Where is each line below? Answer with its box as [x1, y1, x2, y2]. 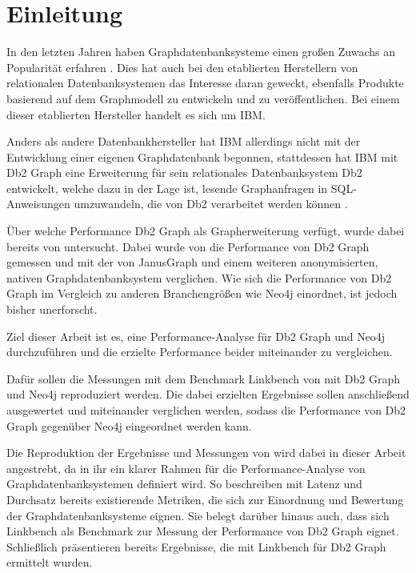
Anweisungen [6, 195, 70, 212]
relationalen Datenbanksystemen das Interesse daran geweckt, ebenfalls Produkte [6, 74, 404, 91]
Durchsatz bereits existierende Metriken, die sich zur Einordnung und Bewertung [6, 491, 404, 507]
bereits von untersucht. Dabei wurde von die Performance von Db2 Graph [6, 238, 370, 254]
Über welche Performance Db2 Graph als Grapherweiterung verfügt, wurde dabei [6, 222, 405, 239]
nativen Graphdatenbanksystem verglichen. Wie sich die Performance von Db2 [6, 269, 392, 286]
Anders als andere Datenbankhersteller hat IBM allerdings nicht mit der [6, 133, 361, 150]
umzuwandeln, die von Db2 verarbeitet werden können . [74, 195, 348, 212]
